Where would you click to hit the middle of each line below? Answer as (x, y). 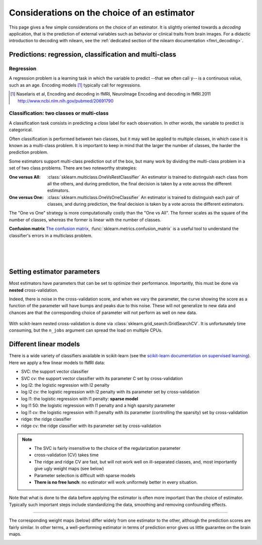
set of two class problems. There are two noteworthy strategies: (73, 168)
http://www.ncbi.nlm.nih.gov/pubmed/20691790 (66, 101)
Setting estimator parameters (55, 272)
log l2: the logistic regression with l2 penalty (65, 385)
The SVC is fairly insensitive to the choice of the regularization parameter (107, 448)
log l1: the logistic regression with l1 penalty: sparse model (80, 398)
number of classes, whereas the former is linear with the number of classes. (85, 220)
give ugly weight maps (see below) (69, 469)
